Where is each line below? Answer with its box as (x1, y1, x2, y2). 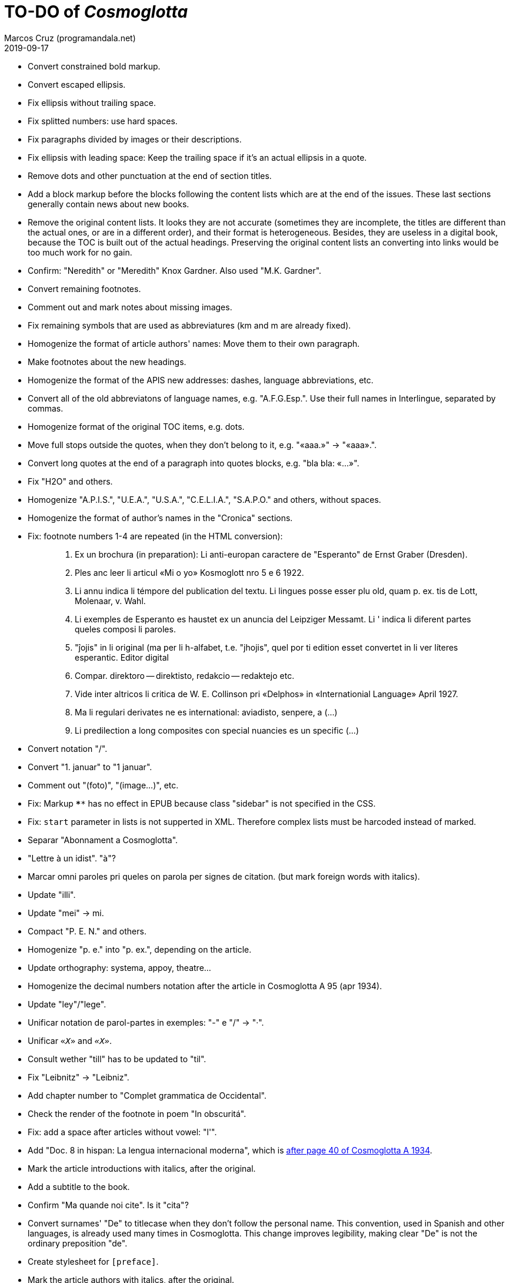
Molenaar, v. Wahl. (75, 595, 146, 606)
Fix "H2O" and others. (28, 476, 113, 486)
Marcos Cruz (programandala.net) (4, 32, 136, 43)
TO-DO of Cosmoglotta (4, 2, 188, 22)
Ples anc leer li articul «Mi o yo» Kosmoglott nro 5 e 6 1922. (75, 567, 304, 578)
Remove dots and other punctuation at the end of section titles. (28, 170, 272, 181)
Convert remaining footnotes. (28, 283, 141, 294)
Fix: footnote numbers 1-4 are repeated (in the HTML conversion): (28, 531, 283, 541)
